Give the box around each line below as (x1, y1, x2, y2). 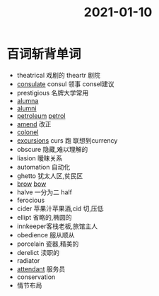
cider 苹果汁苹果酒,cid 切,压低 (16, 204, 104, 213)
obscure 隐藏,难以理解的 (16, 145, 88, 153)
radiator (16, 256, 40, 265)
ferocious (16, 196, 45, 204)
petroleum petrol (16, 111, 66, 120)
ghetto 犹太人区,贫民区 (16, 171, 83, 180)
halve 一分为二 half (16, 188, 72, 196)
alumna (16, 96, 39, 105)
